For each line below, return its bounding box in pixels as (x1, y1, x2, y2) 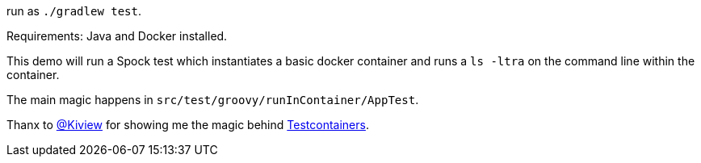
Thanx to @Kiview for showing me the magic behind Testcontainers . (6, 118, 369, 132)
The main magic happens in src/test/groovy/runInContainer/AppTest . (6, 93, 419, 107)
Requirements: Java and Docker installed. (6, 29, 228, 43)
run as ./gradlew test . (6, 4, 142, 18)
